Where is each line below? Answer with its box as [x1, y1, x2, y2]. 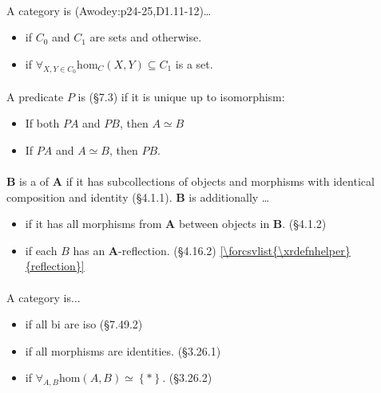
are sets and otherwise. [89, 29, 202, 45]
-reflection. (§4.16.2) [118, 242, 216, 258]
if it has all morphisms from [25, 215, 162, 232]
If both [25, 115, 60, 132]
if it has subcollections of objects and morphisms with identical [65, 172, 375, 189]
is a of [19, 172, 50, 189]
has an [73, 242, 105, 258]
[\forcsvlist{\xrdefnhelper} [220, 242, 351, 258]
